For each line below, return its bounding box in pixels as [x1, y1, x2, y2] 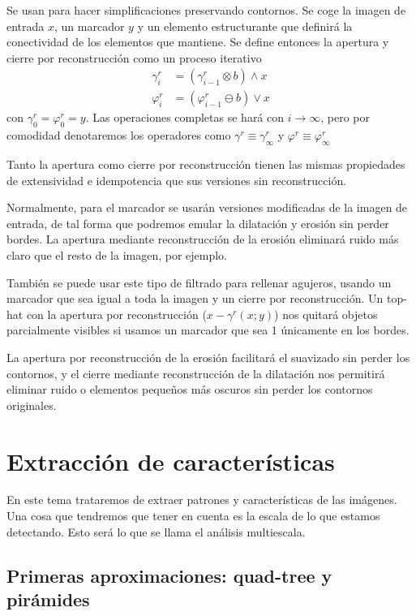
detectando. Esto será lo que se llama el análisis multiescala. [6, 523, 306, 540]
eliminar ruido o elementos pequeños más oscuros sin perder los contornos [6, 381, 373, 398]
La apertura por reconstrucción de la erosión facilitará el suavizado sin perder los [6, 348, 410, 365]
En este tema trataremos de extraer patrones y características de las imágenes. [6, 491, 397, 508]
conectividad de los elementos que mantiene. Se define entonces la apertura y [6, 33, 389, 50]
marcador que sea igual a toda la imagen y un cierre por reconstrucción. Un [6, 290, 384, 307]
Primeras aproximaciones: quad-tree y [6, 562, 332, 588]
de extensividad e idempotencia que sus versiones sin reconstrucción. [6, 171, 347, 188]
